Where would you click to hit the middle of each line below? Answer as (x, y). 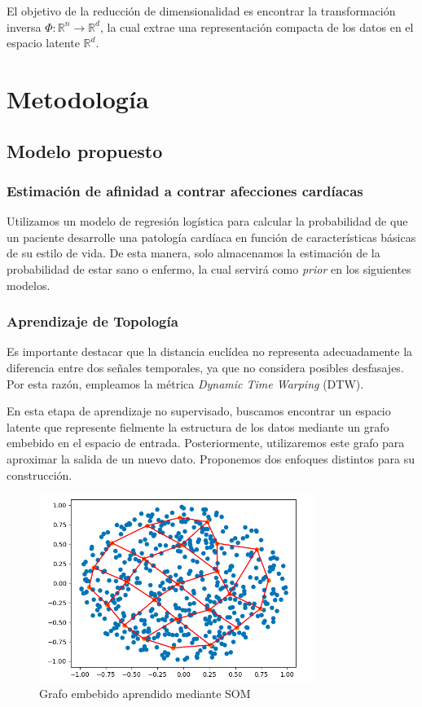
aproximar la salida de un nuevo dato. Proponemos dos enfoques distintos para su (211, 458)
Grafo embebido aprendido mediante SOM (145, 694)
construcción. (40, 474)
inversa (24, 26)
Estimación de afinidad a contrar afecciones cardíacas (185, 190)
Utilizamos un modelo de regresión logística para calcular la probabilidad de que (207, 221)
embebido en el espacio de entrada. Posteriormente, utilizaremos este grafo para (206, 443)
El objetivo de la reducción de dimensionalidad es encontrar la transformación (201, 11)
